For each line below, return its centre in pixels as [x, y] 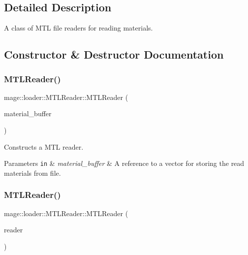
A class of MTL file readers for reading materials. [78, 28]
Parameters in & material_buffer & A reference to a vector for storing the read [124, 163]
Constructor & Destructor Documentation [114, 54]
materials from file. [32, 173]
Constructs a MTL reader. [44, 146]
